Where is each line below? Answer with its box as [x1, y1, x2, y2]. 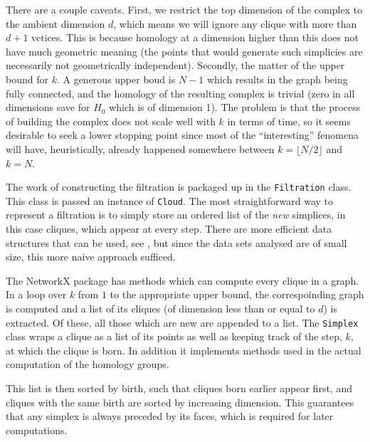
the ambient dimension [6, 16, 105, 31]
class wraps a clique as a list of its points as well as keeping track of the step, [6, 329, 342, 344]
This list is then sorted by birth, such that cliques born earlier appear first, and [6, 381, 352, 396]
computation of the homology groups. [6, 357, 169, 372]
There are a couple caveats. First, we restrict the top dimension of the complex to [6, 2, 363, 16]
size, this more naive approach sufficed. [6, 249, 176, 264]
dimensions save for [6, 100, 90, 115]
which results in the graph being [206, 71, 348, 86]
